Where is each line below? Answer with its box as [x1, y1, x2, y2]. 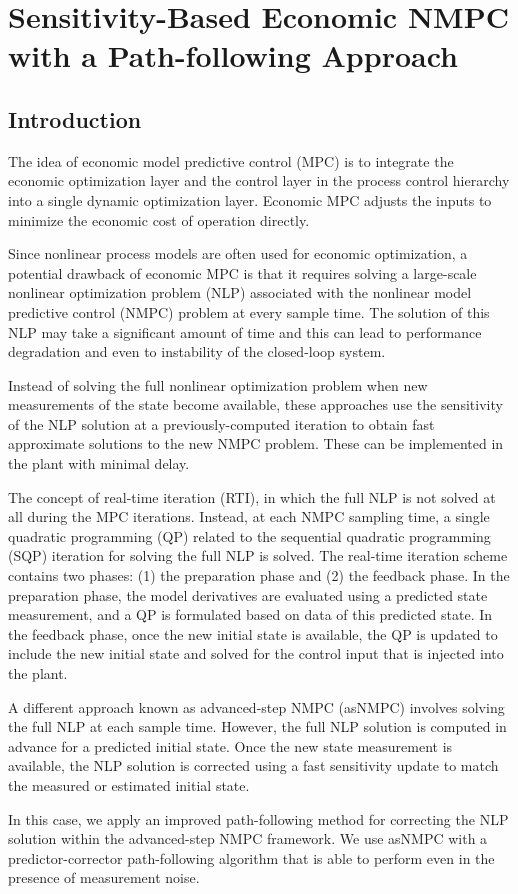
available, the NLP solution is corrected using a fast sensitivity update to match [8, 755, 499, 776]
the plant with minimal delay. [8, 453, 190, 474]
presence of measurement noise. [8, 867, 200, 888]
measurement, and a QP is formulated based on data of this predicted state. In [8, 604, 493, 625]
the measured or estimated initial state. [8, 774, 250, 795]
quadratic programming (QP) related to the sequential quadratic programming [8, 525, 491, 546]
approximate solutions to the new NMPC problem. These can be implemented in [8, 433, 504, 454]
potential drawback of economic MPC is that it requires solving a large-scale [8, 262, 477, 283]
